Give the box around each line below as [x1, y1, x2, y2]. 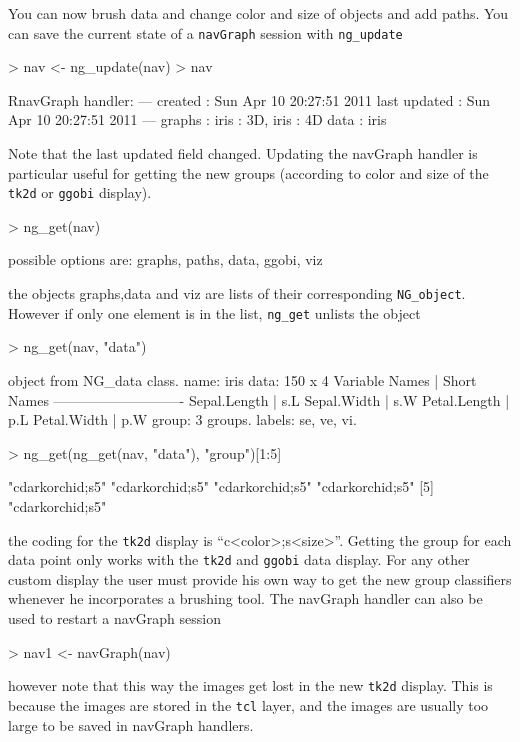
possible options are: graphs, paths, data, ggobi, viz [8, 249, 323, 270]
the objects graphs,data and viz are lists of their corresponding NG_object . [8, 283, 466, 304]
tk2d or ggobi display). [8, 182, 152, 203]
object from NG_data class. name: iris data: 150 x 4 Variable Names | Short [8, 369, 477, 390]
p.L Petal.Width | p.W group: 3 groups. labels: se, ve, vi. [8, 409, 357, 430]
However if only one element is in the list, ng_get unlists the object [8, 302, 421, 323]
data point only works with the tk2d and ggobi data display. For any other [8, 549, 470, 570]
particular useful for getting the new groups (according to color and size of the [8, 162, 489, 183]
